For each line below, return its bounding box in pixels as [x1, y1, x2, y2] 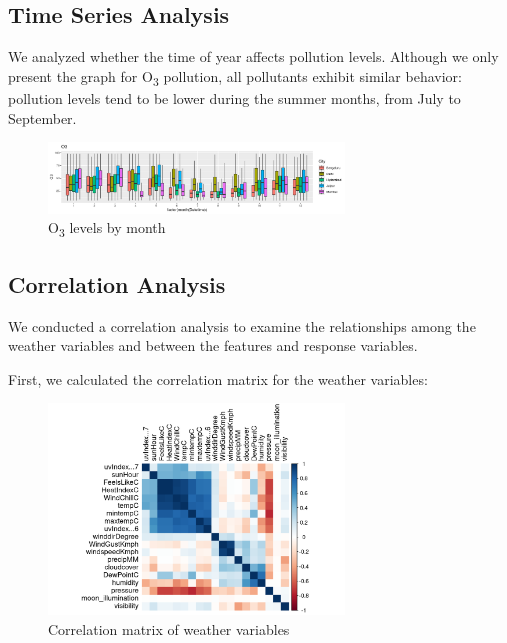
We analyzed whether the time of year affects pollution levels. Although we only [8, 46, 499, 67]
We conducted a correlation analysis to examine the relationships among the [8, 315, 476, 336]
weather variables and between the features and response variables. [8, 335, 418, 356]
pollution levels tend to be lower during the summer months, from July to [8, 87, 461, 108]
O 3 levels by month [48, 217, 166, 241]
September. [8, 107, 77, 128]
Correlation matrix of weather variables [48, 618, 290, 639]
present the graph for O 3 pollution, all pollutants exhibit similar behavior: [8, 65, 462, 89]
